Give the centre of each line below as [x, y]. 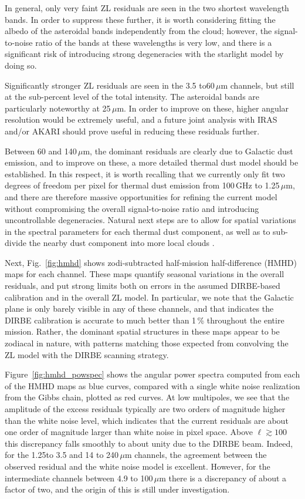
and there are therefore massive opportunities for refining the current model [141, 196]
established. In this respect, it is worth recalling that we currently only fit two [145, 173]
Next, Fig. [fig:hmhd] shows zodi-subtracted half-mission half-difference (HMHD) [151, 262]
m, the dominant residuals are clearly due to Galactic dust [188, 151]
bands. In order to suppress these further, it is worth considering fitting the [140, 19]
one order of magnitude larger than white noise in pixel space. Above [129, 432]
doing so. [21, 65]
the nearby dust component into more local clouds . [122, 243]
